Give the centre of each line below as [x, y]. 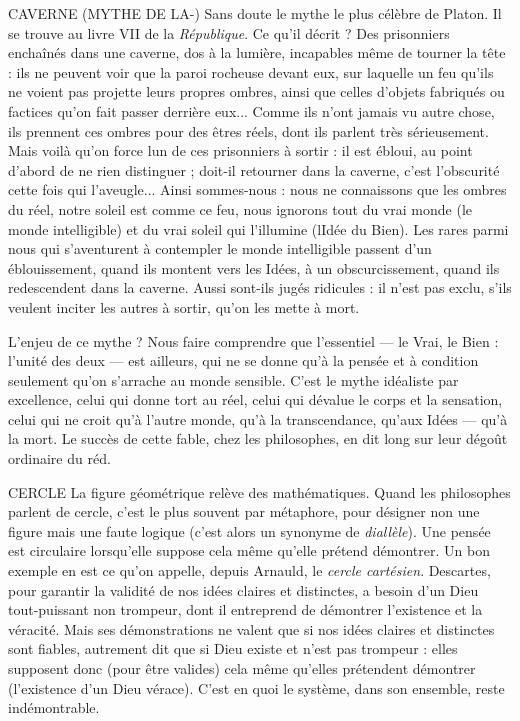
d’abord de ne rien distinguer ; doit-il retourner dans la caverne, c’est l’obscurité [254, 169]
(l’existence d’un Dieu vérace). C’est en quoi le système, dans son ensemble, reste [256, 687]
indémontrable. [54, 707]
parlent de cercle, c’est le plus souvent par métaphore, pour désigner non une [244, 511]
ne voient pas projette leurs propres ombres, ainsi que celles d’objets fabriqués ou [256, 91]
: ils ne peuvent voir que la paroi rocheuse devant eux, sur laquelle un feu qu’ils [251, 71]
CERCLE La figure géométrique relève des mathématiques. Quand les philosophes [259, 491]
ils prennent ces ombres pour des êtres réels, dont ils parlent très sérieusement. [248, 130]
